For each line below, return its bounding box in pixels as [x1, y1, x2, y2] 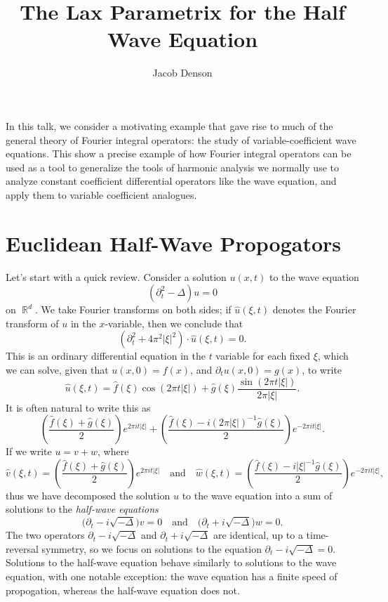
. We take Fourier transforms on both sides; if [35, 302, 232, 317]
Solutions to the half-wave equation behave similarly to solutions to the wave [6, 555, 337, 570]
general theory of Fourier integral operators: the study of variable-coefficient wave [6, 132, 356, 147]
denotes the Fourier [272, 302, 356, 317]
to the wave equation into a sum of [182, 488, 333, 502]
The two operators [6, 528, 85, 542]
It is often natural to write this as [6, 400, 151, 414]
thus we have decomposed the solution [6, 488, 170, 502]
